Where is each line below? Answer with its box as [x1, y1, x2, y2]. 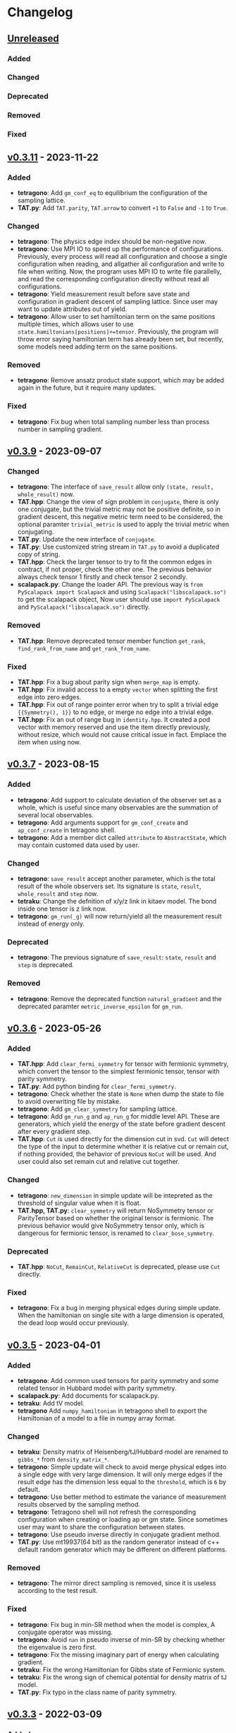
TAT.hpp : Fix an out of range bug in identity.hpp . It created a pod [17, 716, 211, 724]
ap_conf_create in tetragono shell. [17, 825, 116, 834]
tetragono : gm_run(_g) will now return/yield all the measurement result [17, 912, 222, 921]
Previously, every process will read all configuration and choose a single [17, 252, 228, 261]
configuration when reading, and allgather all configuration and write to [17, 259, 225, 269]
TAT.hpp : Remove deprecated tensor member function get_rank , [17, 636, 206, 645]
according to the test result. [17, 1587, 99, 1595]
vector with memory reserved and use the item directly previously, [17, 723, 211, 732]
